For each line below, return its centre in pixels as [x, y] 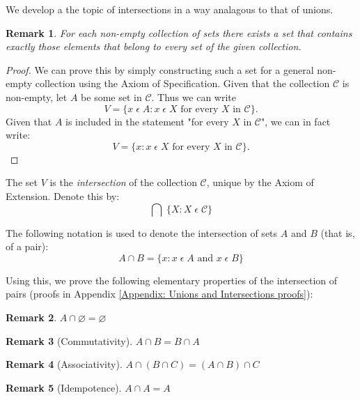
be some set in [111, 97]
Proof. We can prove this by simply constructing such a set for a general [160, 69]
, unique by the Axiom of [260, 182]
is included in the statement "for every [147, 121]
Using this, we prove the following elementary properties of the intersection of [172, 280]
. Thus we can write [194, 97]
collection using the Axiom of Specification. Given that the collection [182, 83]
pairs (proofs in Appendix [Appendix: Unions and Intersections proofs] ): [159, 294]
